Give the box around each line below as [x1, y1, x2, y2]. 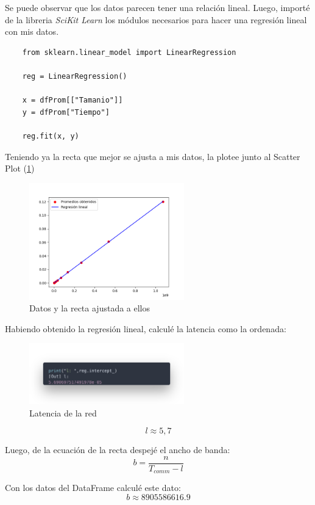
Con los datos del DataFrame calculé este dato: [5, 481, 181, 494]
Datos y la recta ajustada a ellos [29, 302, 150, 314]
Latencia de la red [29, 406, 97, 419]
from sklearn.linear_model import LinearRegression [22, 48, 236, 57]
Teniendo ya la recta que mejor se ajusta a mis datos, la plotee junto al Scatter [5, 150, 300, 162]
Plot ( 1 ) [5, 162, 35, 175]
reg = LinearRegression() [22, 71, 127, 81]
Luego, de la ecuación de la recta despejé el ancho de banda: [5, 443, 230, 456]
